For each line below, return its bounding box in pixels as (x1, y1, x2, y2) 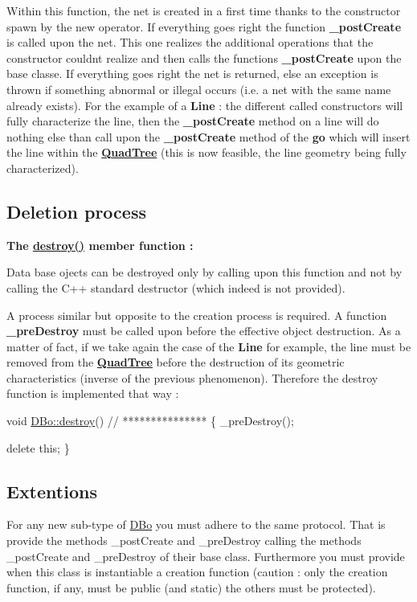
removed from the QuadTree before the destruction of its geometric (6, 354, 345, 371)
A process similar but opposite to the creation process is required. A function (6, 306, 387, 323)
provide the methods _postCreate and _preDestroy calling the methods (6, 532, 362, 549)
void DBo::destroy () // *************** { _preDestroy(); (6, 412, 294, 429)
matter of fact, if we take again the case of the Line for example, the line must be (6, 338, 411, 354)
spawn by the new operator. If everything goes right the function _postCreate (6, 18, 402, 35)
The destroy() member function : (6, 236, 194, 253)
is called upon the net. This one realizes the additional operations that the (6, 34, 374, 51)
